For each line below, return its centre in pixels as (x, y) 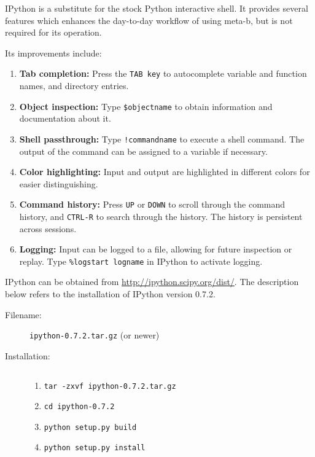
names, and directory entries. (74, 86)
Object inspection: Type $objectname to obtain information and (146, 106)
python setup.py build (90, 427)
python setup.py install (95, 448)
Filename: (23, 314)
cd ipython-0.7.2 (79, 407)
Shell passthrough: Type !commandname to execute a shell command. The (162, 139)
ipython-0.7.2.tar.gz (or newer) (95, 335)
